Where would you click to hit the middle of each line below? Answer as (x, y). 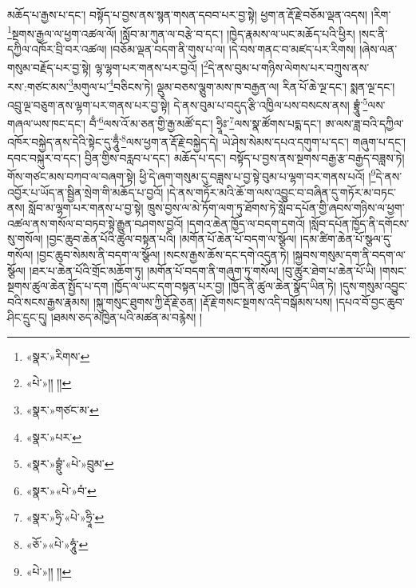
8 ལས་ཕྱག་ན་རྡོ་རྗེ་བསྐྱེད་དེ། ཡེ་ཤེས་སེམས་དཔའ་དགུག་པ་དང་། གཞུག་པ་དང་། (263, 141)
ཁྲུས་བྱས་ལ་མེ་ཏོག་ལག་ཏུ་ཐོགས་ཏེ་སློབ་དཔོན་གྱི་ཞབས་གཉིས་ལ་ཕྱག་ (276, 208)
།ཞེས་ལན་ (378, 48)
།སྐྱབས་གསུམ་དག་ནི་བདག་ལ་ (349, 254)
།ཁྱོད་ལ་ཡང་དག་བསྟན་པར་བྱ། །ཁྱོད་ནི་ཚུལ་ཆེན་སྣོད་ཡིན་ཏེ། (224, 286)
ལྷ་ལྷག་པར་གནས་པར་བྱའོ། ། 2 (151, 66)
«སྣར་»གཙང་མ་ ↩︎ (62, 410)
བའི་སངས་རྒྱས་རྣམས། (49, 301)
